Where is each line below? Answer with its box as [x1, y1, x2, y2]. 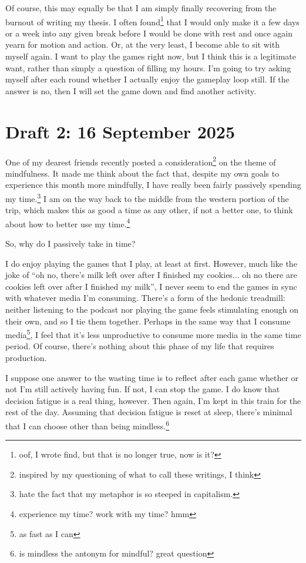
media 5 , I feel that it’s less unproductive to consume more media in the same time [5, 327, 301, 340]
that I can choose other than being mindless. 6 [5, 418, 170, 432]
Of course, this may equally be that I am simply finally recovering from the [5, 2, 277, 14]
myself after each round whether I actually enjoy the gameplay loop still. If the [5, 73, 290, 85]
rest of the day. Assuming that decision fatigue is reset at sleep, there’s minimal [5, 406, 292, 418]
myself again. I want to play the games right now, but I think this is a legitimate [5, 50, 296, 62]
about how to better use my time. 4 [5, 216, 130, 230]
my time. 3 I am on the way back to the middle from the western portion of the [5, 190, 289, 204]
